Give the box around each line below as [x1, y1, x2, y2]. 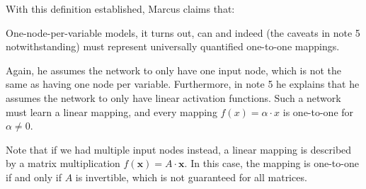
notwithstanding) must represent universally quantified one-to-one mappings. [6, 39, 340, 54]
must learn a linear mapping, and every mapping [6, 104, 217, 119]
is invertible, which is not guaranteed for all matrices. [75, 169, 307, 184]
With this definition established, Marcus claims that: [6, 1, 235, 16]
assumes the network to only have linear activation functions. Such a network [6, 90, 341, 105]
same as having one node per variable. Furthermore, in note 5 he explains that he [6, 76, 360, 91]
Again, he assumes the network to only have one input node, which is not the [6, 62, 341, 77]
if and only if [6, 169, 62, 184]
